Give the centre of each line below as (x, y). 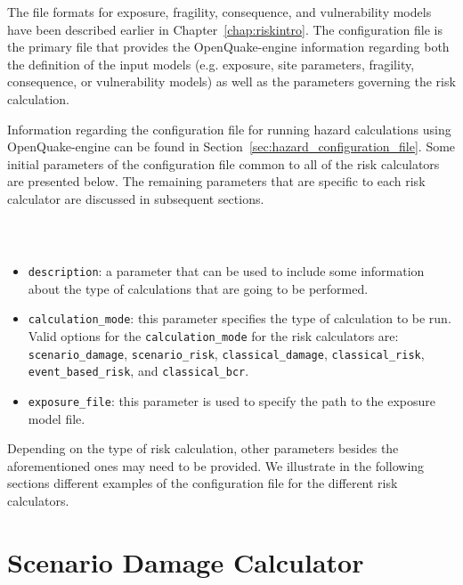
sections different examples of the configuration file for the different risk (203, 483)
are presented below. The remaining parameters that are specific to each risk (216, 181)
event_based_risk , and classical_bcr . (138, 371)
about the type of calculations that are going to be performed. (198, 288)
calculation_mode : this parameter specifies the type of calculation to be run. (240, 318)
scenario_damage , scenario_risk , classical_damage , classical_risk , (226, 353)
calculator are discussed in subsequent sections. (136, 198)
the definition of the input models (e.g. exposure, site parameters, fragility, (211, 64)
